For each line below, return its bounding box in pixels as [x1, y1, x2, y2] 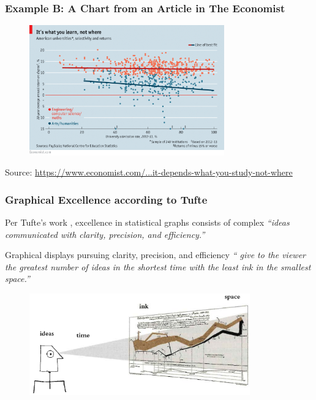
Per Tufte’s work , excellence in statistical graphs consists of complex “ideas [5, 216, 290, 229]
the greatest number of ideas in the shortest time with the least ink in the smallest [5, 260, 311, 273]
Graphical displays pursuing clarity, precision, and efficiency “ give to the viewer [5, 248, 306, 261]
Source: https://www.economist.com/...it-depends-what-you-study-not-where [5, 166, 293, 179]
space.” [5, 272, 30, 285]
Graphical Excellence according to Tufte [5, 191, 208, 207]
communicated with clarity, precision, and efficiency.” [5, 228, 205, 240]
